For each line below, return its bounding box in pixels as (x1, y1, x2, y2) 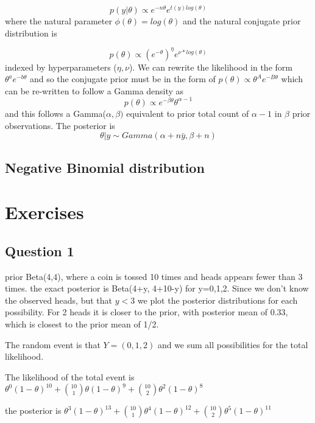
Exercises (5, 200, 84, 225)
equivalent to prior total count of (126, 107, 249, 119)
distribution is (5, 26, 57, 39)
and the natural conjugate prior (183, 15, 301, 27)
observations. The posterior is (5, 119, 115, 131)
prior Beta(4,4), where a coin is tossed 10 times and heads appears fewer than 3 (5, 270, 303, 282)
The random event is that (5, 338, 101, 351)
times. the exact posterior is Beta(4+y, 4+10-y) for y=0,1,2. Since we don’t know (5, 282, 309, 295)
